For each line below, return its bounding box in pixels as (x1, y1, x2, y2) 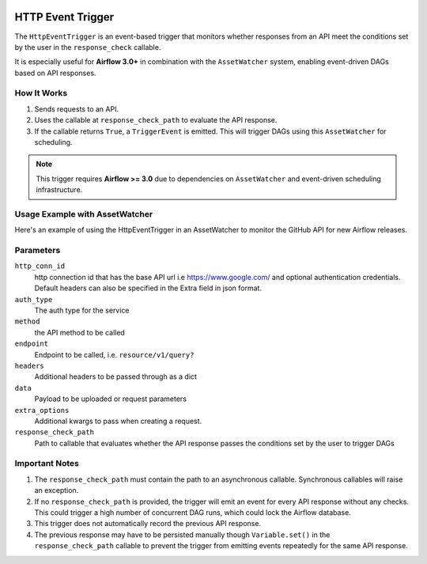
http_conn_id (14, 262, 66, 271)
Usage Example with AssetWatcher (14, 208, 153, 219)
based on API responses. (14, 68, 96, 78)
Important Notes (14, 458, 79, 469)
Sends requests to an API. (34, 104, 119, 114)
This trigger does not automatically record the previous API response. (34, 519, 261, 528)
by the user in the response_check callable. (14, 42, 161, 51)
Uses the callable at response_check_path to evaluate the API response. (34, 115, 278, 125)
